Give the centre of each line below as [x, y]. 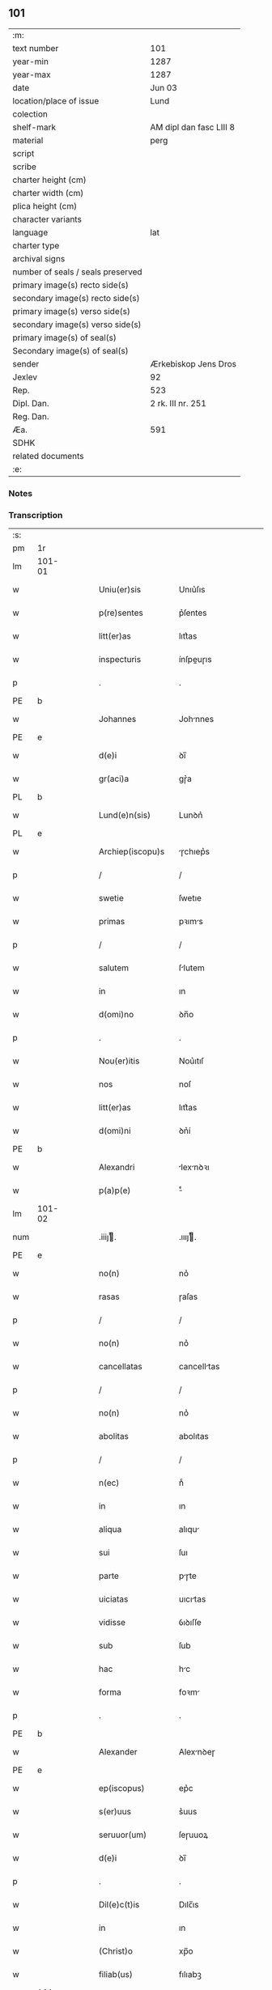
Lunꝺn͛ [191, 815]
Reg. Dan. [31, 416]
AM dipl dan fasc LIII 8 [193, 127]
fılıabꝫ [190, 1975]
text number [36, 48]
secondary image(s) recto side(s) [76, 298]
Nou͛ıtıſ [191, 1061]
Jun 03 [164, 87]
